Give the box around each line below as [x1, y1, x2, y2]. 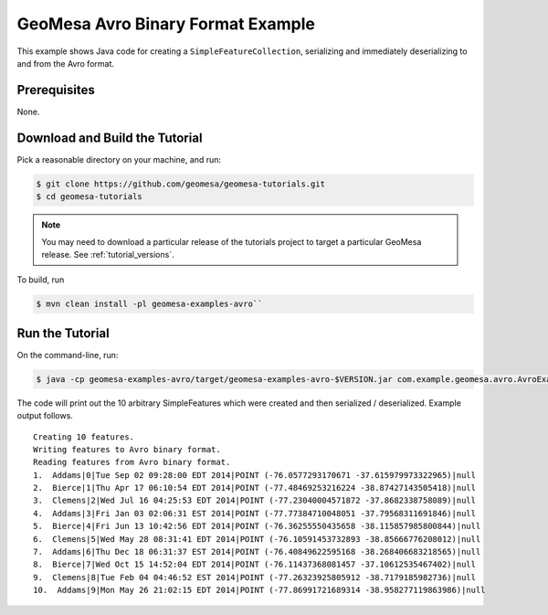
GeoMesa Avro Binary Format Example [16, 14, 315, 34]
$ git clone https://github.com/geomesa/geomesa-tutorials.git [36, 178, 326, 189]
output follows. [16, 410, 73, 421]
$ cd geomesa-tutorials [36, 192, 143, 202]
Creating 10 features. [33, 431, 135, 442]
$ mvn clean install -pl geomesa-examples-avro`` [36, 299, 263, 310]
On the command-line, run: [16, 349, 119, 360]
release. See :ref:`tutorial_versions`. [41, 249, 174, 260]
